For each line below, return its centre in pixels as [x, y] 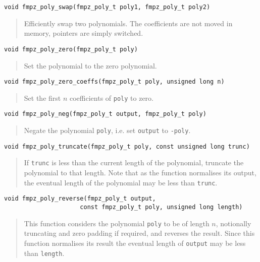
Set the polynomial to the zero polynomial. [90, 65]
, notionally [233, 223]
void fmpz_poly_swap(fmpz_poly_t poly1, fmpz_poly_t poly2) [107, 7]
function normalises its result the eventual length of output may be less [135, 243]
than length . [44, 253]
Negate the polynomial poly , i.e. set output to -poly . [107, 130]
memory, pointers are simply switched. [84, 33]
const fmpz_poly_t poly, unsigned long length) [161, 207]
